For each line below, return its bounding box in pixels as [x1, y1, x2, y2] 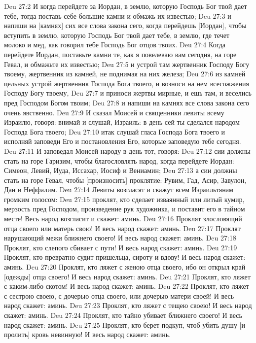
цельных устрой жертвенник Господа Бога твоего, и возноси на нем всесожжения [4, 78, 249, 88]
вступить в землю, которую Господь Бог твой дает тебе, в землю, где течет [4, 30, 230, 40]
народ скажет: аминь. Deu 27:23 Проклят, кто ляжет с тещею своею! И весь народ [4, 300, 252, 310]
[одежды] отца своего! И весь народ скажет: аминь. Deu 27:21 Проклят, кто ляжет [4, 271, 251, 281]
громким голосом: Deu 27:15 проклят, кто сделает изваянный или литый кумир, [4, 194, 245, 204]
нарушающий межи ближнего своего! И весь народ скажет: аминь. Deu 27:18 [4, 233, 236, 243]
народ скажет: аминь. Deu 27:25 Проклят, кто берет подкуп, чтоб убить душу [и [4, 319, 245, 330]
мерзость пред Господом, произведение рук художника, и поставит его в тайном [4, 204, 245, 214]
